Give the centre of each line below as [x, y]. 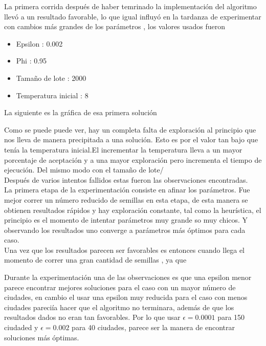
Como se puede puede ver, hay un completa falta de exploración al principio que [130, 129]
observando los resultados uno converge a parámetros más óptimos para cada [125, 230]
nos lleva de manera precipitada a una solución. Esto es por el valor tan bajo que [131, 139]
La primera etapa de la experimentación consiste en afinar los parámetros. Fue [127, 190]
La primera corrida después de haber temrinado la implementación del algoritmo [130, 6]
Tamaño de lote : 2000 [51, 78]
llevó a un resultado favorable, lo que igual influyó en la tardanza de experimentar [133, 16]
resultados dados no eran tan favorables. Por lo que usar [92, 317]
